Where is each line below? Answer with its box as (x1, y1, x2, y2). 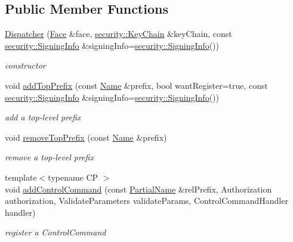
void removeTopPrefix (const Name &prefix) (5, 131, 167, 143)
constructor (5, 59, 46, 72)
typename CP (48, 170, 98, 183)
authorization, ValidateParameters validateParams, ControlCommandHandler (5, 194, 288, 207)
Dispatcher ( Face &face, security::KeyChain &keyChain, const (5, 27, 232, 40)
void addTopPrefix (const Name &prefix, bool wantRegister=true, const (5, 79, 269, 91)
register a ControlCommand (5, 226, 106, 238)
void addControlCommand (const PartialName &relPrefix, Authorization (5, 182, 272, 195)
